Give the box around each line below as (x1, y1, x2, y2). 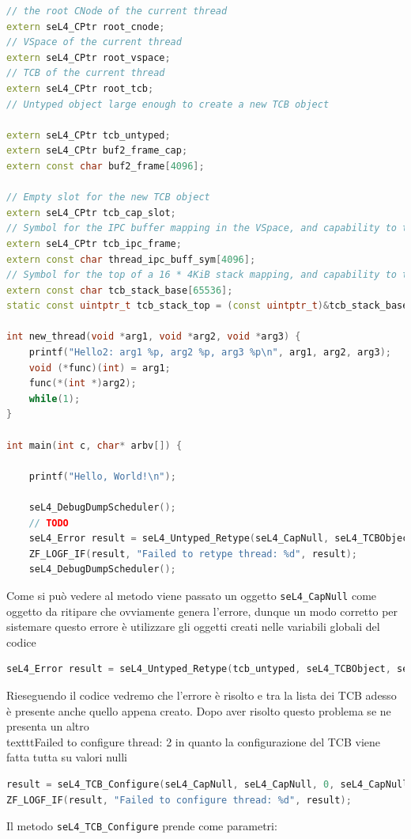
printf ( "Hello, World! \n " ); (28, 470, 176, 482)
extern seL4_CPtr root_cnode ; (6, 21, 165, 32)
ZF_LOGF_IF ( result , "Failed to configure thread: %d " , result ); (6, 794, 352, 806)
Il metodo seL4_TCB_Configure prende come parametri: (6, 818, 277, 834)
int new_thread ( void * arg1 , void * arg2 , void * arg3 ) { (6, 331, 301, 343)
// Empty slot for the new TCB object (6, 192, 210, 203)
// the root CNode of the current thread (6, 6, 228, 17)
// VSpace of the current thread (6, 36, 182, 48)
